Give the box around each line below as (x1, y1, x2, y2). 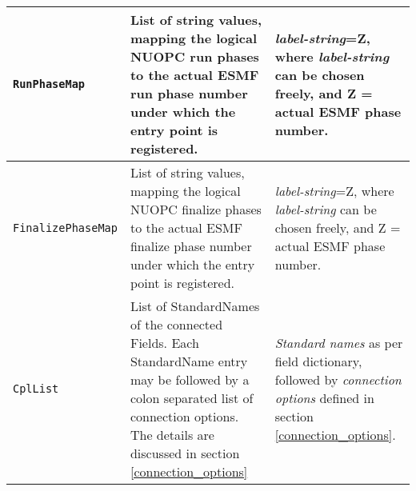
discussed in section (130, 444, 240, 462)
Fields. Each (130, 333, 199, 352)
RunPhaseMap (13, 78, 86, 90)
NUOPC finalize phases (130, 200, 262, 218)
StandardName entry (130, 352, 248, 370)
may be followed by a (130, 370, 250, 389)
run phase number (130, 84, 248, 102)
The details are (130, 425, 214, 444)
